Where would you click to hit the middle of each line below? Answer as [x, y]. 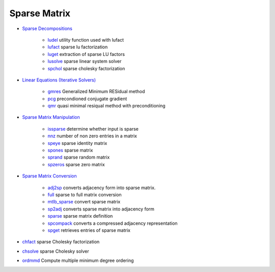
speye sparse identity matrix [77, 143]
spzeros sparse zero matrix [76, 164]
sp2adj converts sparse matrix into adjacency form [101, 209]
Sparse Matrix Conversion [49, 176]
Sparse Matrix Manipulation [51, 117]
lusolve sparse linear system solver [85, 62]
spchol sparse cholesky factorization [86, 68]
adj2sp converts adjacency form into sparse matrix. [102, 188]
